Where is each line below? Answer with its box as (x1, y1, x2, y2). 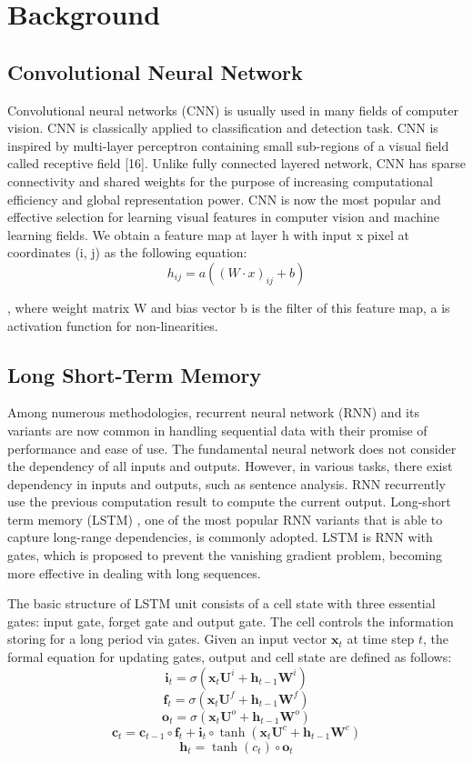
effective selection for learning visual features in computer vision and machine (7, 207, 439, 226)
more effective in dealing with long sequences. (7, 563, 261, 582)
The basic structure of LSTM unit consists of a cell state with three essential (7, 594, 436, 613)
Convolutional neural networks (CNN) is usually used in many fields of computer (7, 100, 458, 119)
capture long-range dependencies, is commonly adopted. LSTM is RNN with (7, 527, 433, 546)
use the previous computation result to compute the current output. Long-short (7, 492, 451, 511)
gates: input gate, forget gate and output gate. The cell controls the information (7, 611, 454, 630)
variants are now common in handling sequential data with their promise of (7, 420, 428, 439)
